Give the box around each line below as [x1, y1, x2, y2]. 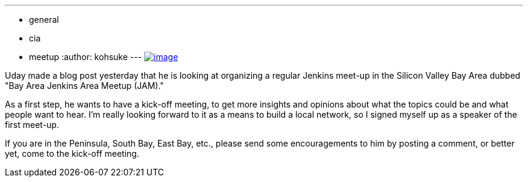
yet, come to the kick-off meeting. [5, 148, 139, 159]
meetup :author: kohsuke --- [29, 52, 142, 62]
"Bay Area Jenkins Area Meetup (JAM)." [5, 80, 164, 91]
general [29, 14, 59, 25]
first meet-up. [5, 120, 59, 130]
